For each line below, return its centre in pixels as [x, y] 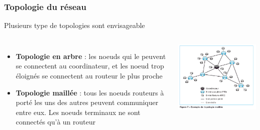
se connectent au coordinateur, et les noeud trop [90, 66]
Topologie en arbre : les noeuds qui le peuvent [91, 56]
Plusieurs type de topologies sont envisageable [74, 25]
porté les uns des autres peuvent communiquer [87, 102]
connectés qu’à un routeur [56, 122]
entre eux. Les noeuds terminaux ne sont [78, 112]
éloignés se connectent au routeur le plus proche [89, 75]
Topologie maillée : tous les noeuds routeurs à [90, 92]
